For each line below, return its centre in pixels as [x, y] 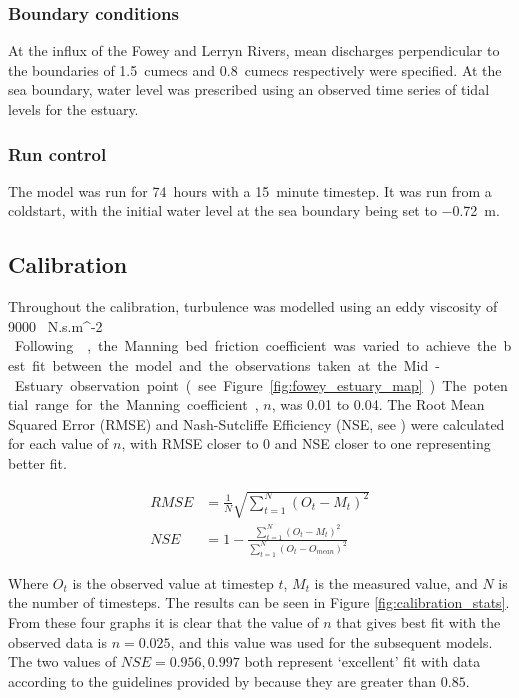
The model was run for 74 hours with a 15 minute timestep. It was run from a [250, 190]
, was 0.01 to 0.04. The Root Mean [378, 404]
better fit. [37, 462]
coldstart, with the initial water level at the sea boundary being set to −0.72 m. [254, 210]
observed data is [57, 641]
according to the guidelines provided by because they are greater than [222, 680]
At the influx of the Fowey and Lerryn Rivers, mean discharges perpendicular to [254, 50]
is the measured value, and [396, 582]
